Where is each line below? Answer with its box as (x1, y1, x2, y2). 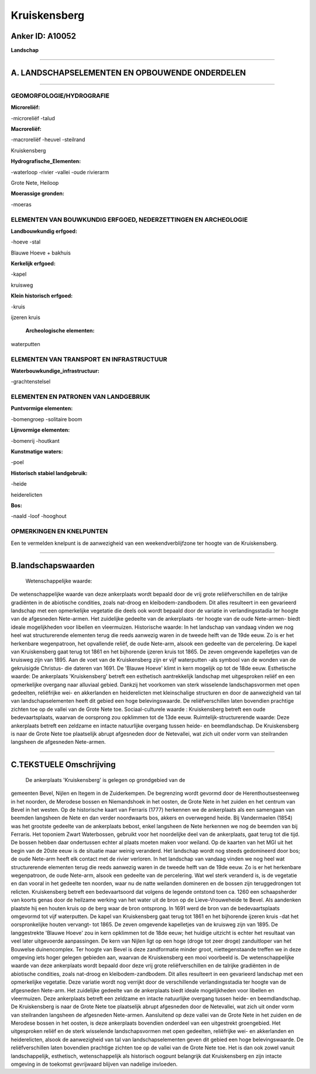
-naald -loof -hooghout (11, 513, 67, 520)
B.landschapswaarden (11, 561, 95, 571)
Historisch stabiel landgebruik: (11, 469, 88, 476)
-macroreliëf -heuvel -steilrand (11, 136, 85, 143)
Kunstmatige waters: (11, 448, 63, 455)
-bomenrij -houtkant (11, 437, 60, 444)
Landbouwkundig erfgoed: (11, 228, 77, 235)
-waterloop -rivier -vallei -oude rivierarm (11, 168, 109, 175)
